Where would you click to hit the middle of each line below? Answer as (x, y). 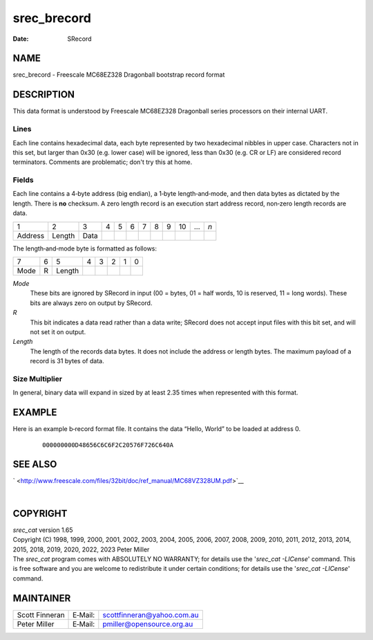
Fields (23, 180)
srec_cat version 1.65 (43, 530)
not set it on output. (58, 331)
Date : (21, 39)
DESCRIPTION (44, 94)
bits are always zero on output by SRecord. (91, 303)
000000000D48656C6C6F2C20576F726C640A (108, 445)
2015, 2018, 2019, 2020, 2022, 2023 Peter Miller (81, 549)
